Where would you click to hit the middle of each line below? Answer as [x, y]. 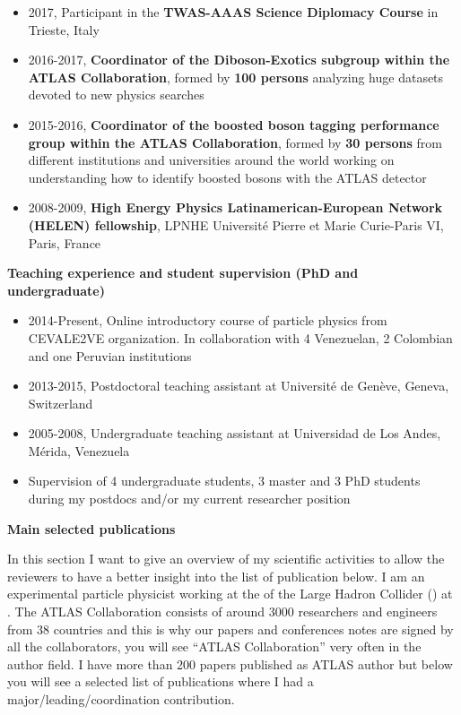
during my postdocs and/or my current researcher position [189, 499]
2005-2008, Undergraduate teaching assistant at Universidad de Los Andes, [235, 433]
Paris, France [65, 242]
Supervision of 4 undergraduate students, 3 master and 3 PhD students [224, 481]
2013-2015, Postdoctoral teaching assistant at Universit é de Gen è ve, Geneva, [239, 386]
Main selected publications [91, 528]
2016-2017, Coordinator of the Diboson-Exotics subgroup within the [239, 60]
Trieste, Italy [64, 29]
